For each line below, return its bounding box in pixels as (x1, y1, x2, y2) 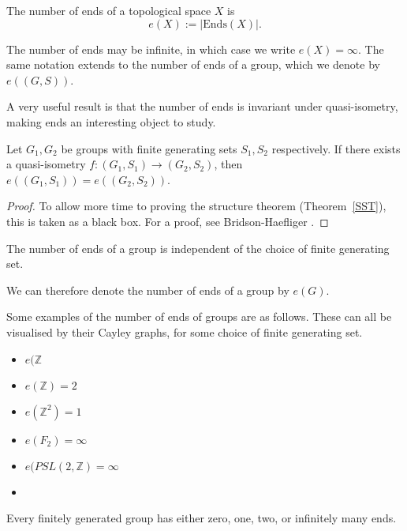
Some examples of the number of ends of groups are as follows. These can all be (6, 308, 392, 325)
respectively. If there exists (271, 140, 401, 156)
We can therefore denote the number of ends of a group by (6, 281, 289, 298)
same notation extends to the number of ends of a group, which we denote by (6, 56, 380, 73)
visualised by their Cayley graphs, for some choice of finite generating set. (6, 323, 363, 340)
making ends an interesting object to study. (6, 113, 216, 130)
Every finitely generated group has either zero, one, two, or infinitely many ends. (6, 510, 397, 526)
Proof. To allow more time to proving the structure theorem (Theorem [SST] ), (6, 198, 386, 214)
